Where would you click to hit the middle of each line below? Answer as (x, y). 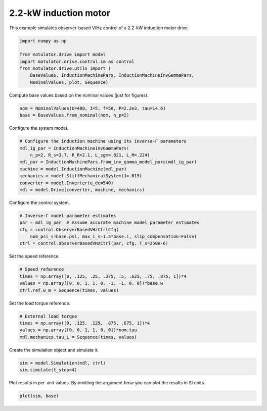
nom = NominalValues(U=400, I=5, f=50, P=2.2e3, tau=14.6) (92, 108)
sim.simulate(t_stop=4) (48, 370)
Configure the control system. (40, 203)
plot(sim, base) (39, 396)
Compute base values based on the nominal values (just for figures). (79, 95)
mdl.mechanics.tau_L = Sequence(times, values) (78, 337)
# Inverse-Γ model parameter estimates (68, 216)
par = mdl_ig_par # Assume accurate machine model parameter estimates (110, 223)
